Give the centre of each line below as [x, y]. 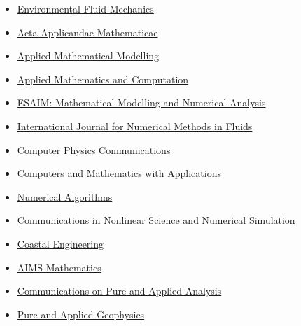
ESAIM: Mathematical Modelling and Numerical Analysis [141, 102]
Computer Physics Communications [94, 149]
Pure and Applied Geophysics [81, 314]
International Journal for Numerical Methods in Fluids [135, 126]
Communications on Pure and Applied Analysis [119, 291]
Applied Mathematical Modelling [88, 56]
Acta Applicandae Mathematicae [87, 32]
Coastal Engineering [61, 243]
